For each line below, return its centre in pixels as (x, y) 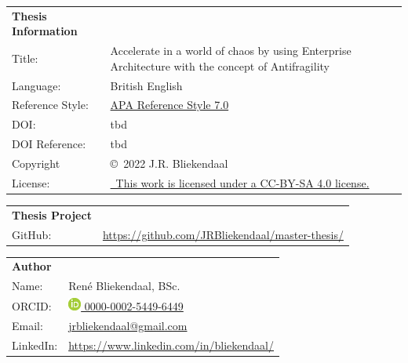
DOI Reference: (49, 144)
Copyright (36, 163)
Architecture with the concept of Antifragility (220, 65)
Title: (25, 58)
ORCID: (32, 305)
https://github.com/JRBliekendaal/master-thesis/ (223, 234)
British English (146, 85)
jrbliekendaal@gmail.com (128, 325)
